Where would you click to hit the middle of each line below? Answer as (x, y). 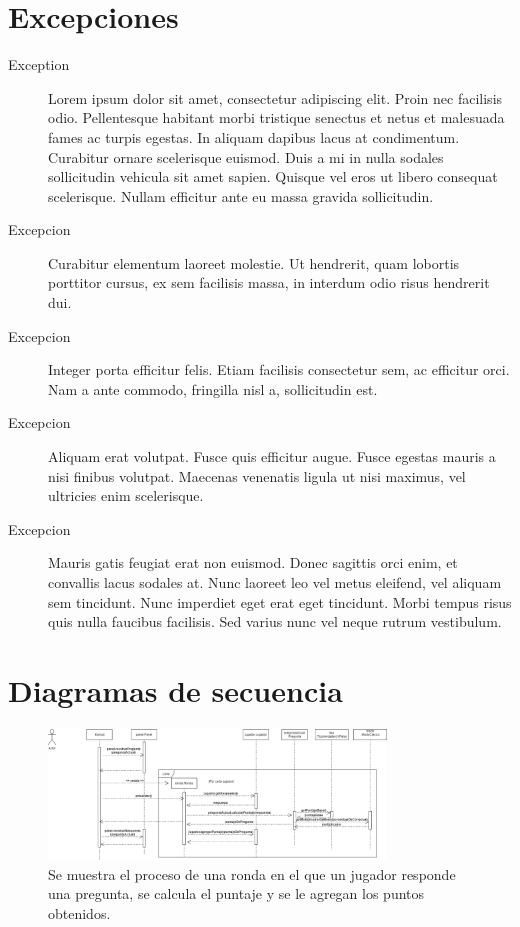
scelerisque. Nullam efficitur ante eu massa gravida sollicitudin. (241, 195)
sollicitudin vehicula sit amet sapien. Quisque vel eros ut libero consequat (273, 176)
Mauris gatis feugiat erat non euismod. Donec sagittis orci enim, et (253, 562)
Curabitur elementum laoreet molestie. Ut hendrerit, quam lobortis (254, 262)
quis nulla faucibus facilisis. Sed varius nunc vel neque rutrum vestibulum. (275, 621)
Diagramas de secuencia (175, 689)
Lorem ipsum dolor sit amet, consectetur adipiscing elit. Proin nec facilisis (275, 97)
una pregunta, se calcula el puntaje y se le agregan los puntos (236, 893)
